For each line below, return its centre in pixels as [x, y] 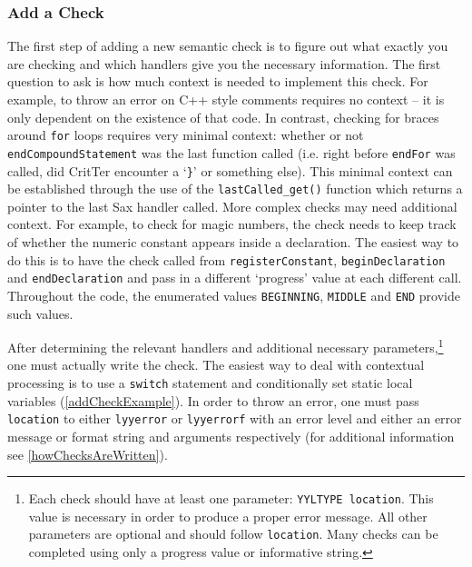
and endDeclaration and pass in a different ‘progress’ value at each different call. [235, 278]
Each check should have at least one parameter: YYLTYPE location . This [231, 498]
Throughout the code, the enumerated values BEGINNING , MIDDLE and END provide [234, 295]
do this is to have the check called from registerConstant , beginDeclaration [226, 259]
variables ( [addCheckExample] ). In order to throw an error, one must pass [213, 400]
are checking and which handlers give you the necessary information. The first [224, 63]
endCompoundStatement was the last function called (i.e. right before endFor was [231, 152]
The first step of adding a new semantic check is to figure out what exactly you [228, 46]
